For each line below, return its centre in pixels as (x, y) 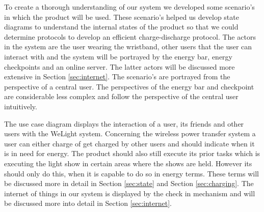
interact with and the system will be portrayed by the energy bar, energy (118, 56)
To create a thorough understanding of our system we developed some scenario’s (129, 7)
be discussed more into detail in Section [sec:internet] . (88, 203)
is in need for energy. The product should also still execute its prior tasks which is (132, 153)
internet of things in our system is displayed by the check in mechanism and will (130, 193)
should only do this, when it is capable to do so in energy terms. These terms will (131, 173)
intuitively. (21, 106)
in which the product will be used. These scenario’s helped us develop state (122, 17)
